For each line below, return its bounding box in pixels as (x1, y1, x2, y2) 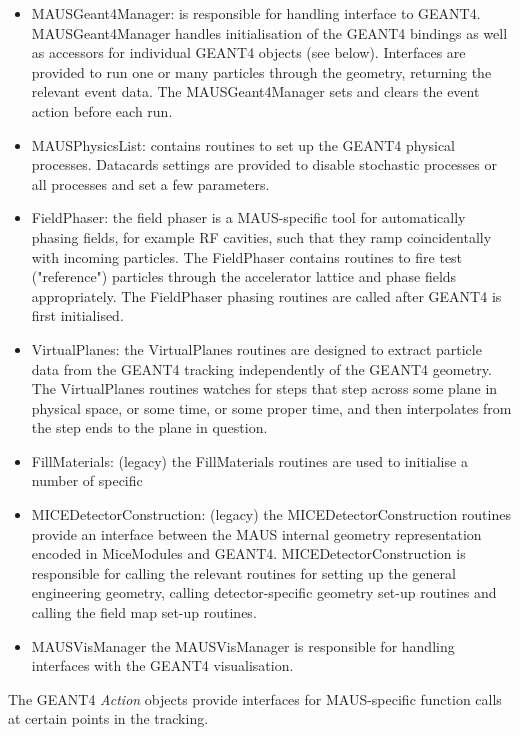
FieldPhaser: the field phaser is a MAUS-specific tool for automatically (31, 207, 466, 228)
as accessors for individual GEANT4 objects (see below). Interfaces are (31, 42, 466, 63)
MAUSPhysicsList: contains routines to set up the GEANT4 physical (31, 134, 456, 155)
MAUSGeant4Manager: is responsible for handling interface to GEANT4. (31, 3, 481, 23)
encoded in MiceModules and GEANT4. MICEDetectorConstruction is (31, 543, 466, 564)
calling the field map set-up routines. (31, 602, 257, 623)
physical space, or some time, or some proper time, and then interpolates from (31, 397, 512, 418)
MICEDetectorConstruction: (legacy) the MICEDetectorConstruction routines (31, 504, 511, 525)
